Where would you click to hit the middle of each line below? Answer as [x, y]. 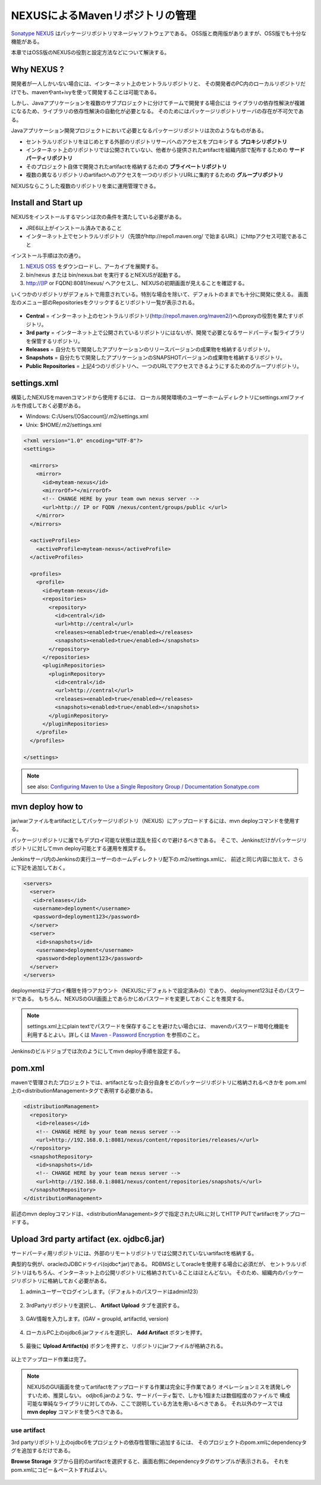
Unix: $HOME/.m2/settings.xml [64, 425]
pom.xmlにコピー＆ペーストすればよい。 [60, 1470]
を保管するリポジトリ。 [54, 341]
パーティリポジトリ [49, 158]
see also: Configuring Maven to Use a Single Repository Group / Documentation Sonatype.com [143, 787]
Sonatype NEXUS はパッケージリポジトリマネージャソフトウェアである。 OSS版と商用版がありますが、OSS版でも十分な [159, 33]
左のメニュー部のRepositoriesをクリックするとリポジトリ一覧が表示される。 [104, 302]
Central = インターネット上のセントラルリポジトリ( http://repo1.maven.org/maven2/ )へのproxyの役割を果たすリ [162, 316]
